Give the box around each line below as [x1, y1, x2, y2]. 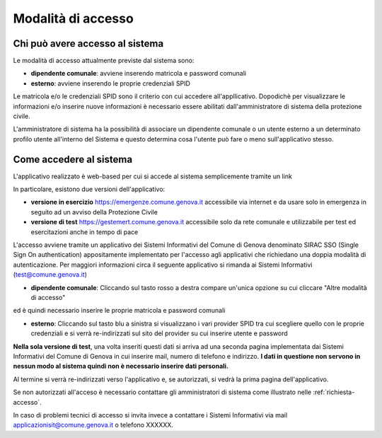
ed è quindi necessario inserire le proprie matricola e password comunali [13, 306, 226, 315]
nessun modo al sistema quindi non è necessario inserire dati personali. [13, 362, 229, 371]
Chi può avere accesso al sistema [13, 38, 164, 50]
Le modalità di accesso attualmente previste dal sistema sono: [13, 57, 195, 65]
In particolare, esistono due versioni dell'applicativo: [13, 185, 166, 194]
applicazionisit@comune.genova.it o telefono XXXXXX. [13, 421, 173, 430]
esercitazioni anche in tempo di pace [30, 227, 139, 236]
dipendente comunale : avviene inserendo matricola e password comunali [30, 69, 247, 78]
